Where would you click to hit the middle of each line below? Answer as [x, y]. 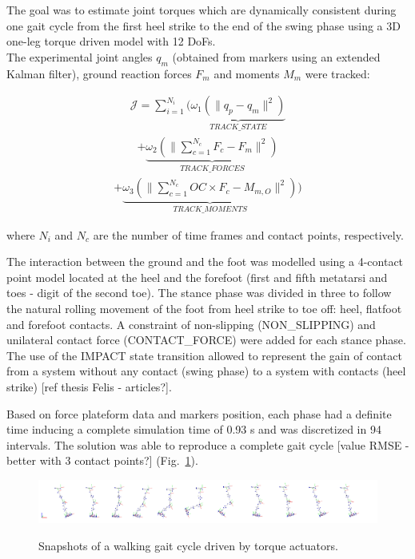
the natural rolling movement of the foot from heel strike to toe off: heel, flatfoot [204, 308]
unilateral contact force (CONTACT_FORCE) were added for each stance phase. [206, 340]
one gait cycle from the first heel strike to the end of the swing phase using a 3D [204, 25]
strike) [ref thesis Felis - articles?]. [89, 386]
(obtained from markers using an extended [276, 56]
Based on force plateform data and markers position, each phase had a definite [199, 413]
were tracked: [337, 73]
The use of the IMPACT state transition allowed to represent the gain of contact [204, 355]
